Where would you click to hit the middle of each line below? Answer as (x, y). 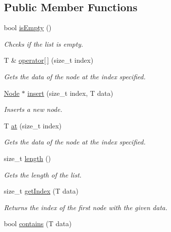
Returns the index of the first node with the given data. (86, 207)
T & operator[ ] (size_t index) (49, 60)
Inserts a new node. (33, 109)
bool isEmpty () (28, 27)
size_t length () (28, 158)
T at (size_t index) (33, 125)
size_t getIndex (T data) (41, 191)
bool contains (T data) (38, 223)
